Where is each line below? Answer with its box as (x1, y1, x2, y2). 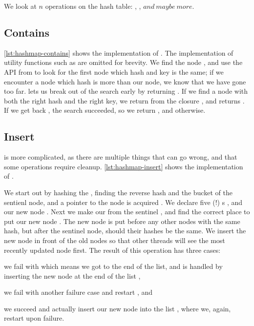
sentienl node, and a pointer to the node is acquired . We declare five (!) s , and (4, 197, 243, 207)
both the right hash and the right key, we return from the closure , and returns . (4, 95, 245, 105)
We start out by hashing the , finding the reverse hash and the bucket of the (4, 187, 233, 197)
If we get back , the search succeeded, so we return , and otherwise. (4, 105, 206, 115)
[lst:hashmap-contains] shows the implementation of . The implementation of (4, 47, 233, 58)
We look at (4, 1, 37, 11)
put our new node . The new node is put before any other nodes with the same (4, 216, 240, 226)
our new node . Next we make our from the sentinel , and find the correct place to (4, 206, 250, 217)
